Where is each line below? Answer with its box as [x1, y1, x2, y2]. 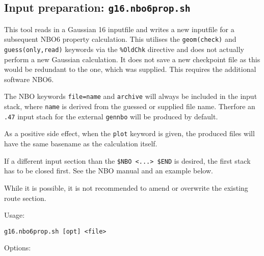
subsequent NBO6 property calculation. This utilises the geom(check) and [4, 34, 236, 44]
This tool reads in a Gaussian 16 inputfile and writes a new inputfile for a [4, 23, 234, 34]
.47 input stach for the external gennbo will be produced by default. [4, 111, 218, 121]
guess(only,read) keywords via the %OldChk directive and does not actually [4, 44, 244, 55]
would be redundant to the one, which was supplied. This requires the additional [4, 64, 256, 74]
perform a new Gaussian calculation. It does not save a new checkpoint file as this [4, 54, 260, 64]
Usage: [4, 210, 25, 220]
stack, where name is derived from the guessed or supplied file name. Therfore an [4, 101, 255, 112]
